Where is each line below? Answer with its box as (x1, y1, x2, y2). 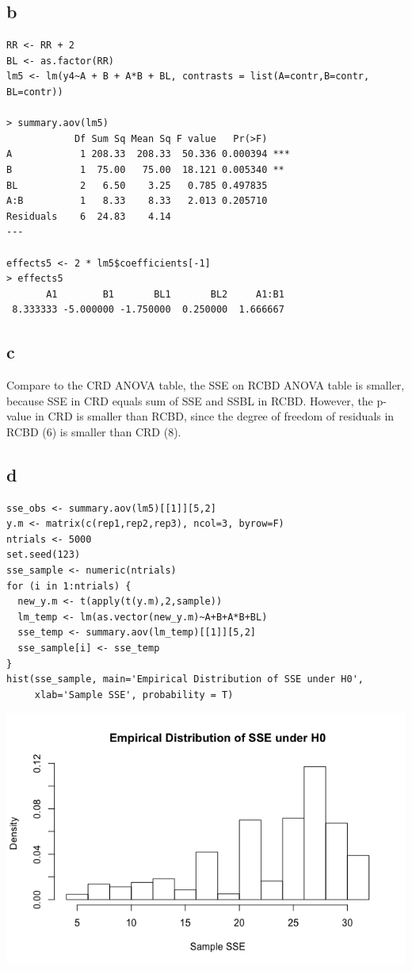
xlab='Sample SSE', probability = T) (34, 689, 234, 700)
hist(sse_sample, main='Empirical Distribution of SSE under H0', (6, 674, 364, 685)
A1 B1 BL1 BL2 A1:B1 (46, 288, 284, 300)
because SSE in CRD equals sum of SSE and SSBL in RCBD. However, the (6, 392, 373, 409)
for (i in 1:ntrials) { (6, 580, 132, 592)
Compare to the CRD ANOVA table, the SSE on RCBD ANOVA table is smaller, (6, 377, 405, 393)
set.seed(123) (6, 549, 81, 561)
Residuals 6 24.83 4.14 (6, 210, 171, 222)
